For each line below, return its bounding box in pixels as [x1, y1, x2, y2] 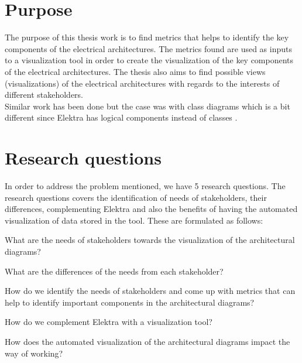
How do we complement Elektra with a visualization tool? [5, 316, 212, 328]
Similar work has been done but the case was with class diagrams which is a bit [5, 100, 290, 112]
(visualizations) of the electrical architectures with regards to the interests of [5, 77, 280, 89]
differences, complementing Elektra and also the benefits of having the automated [5, 203, 298, 215]
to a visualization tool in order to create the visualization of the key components [5, 54, 294, 66]
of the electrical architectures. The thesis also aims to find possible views [5, 65, 266, 77]
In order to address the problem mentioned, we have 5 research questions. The [5, 180, 286, 191]
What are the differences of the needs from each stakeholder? [5, 265, 224, 277]
